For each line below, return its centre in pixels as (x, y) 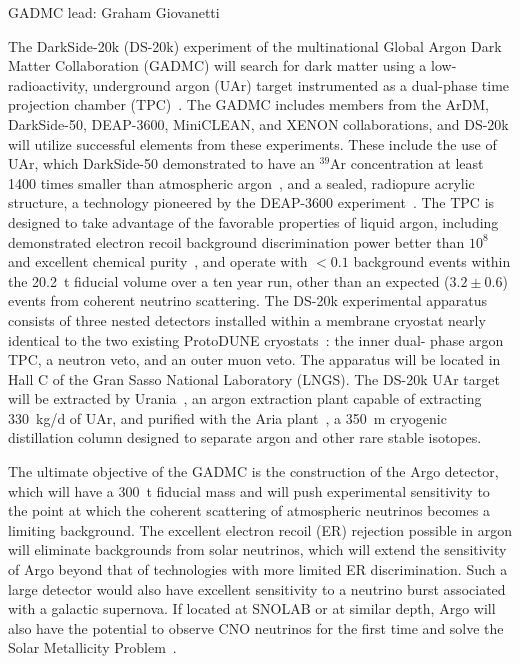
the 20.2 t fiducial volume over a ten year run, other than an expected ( (229, 280)
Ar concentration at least (407, 163)
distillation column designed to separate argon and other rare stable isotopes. (245, 437)
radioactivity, (48, 84)
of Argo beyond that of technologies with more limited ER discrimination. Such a (258, 569)
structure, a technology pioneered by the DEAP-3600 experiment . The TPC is (251, 202)
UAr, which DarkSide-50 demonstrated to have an (161, 163)
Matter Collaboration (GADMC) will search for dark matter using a (217, 65)
